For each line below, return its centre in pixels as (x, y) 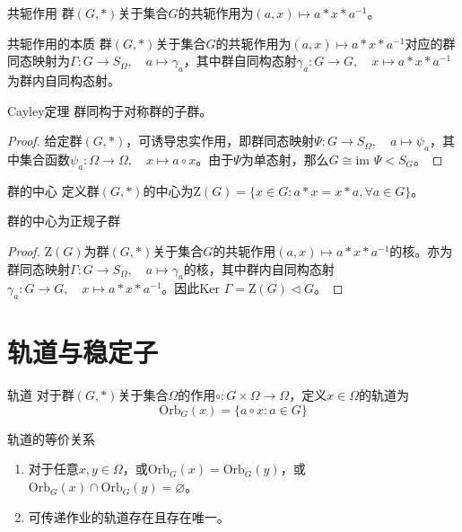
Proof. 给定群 (45, 141)
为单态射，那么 (285, 159)
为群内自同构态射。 (64, 80)
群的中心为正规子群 (64, 221)
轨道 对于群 (41, 395)
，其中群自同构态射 (240, 61)
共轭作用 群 (41, 13)
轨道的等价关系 (51, 438)
